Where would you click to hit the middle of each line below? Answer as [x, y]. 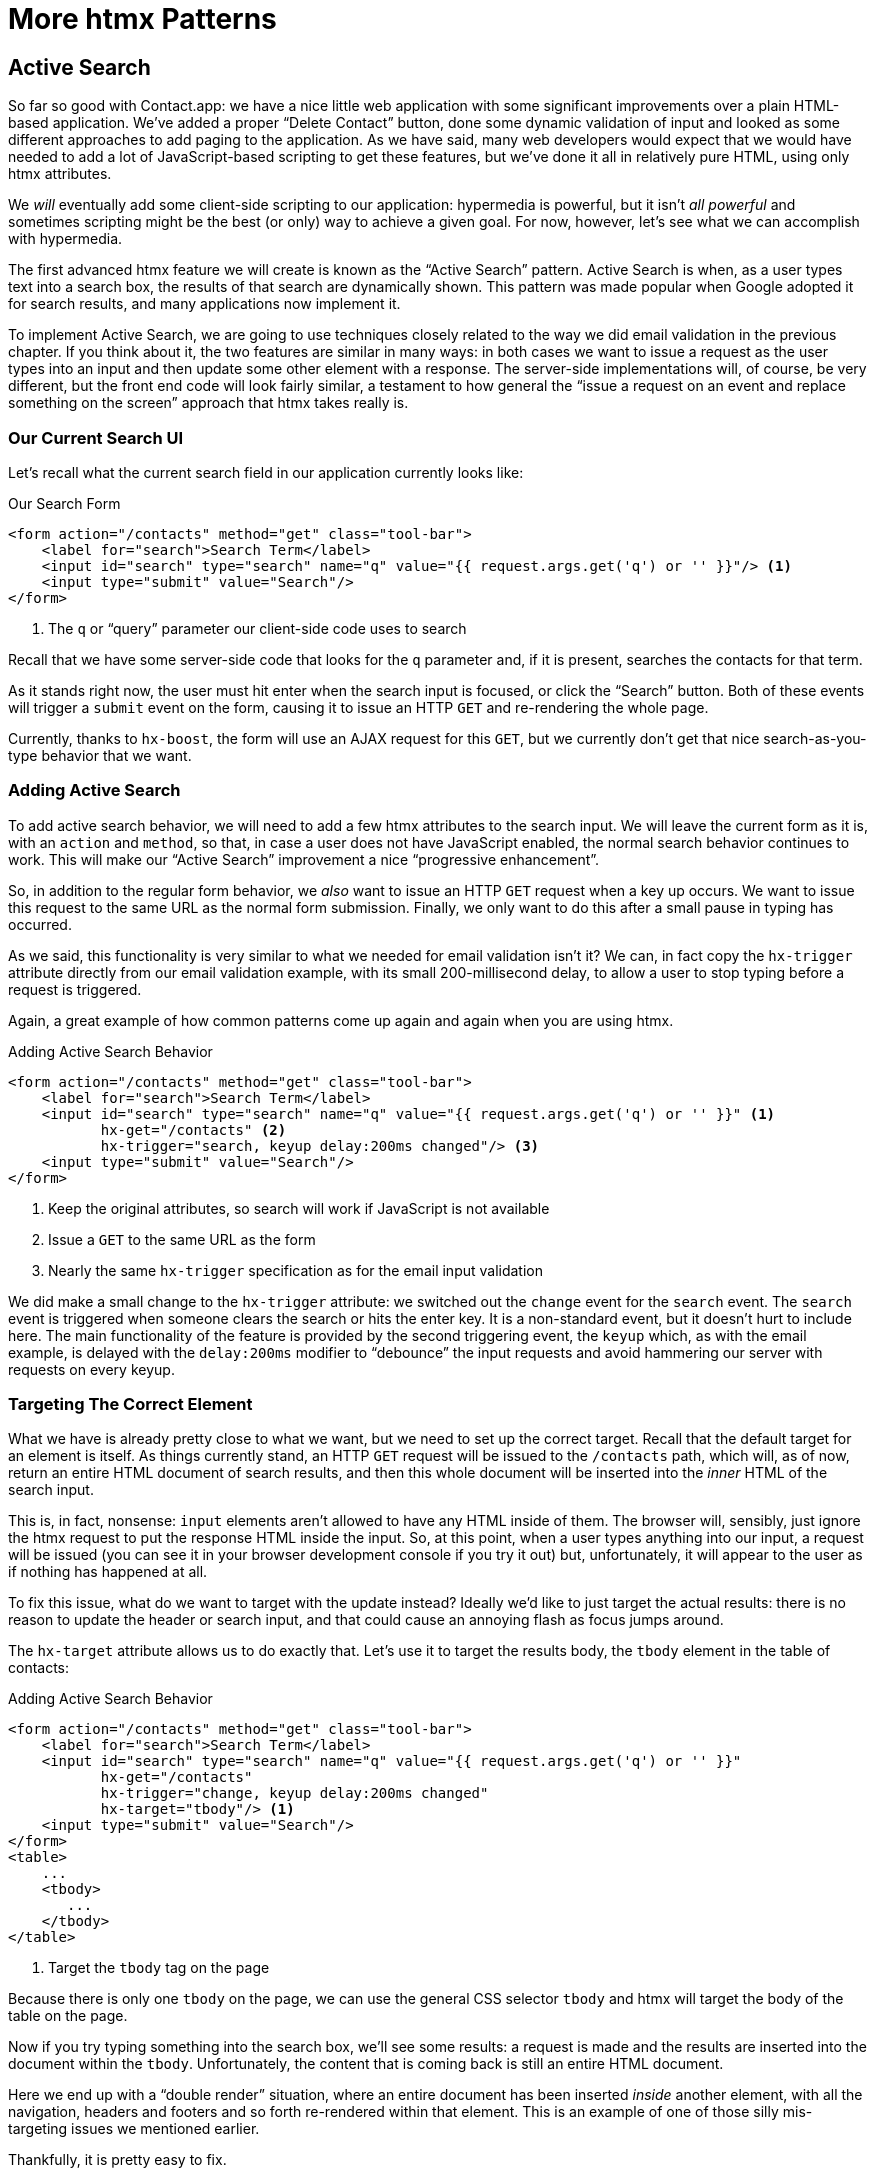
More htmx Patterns [142, 19]
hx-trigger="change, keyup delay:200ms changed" [294, 1793]
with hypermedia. [65, 239]
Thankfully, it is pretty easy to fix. [117, 2160]
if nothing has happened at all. [108, 1572]
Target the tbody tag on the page [159, 1968]
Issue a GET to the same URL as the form [182, 1239]
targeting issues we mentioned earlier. [134, 2129]
